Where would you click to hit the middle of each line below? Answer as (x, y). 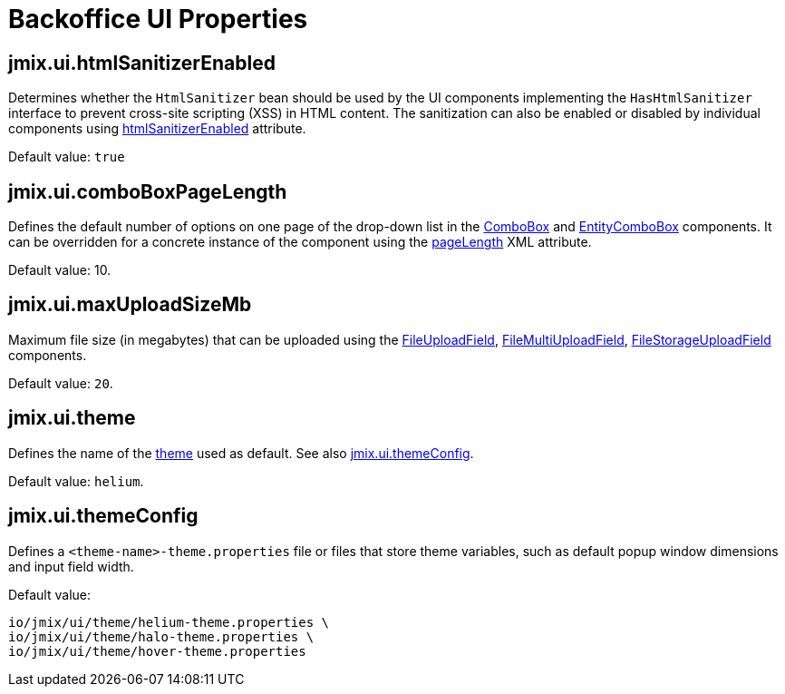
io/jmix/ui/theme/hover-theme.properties (157, 651)
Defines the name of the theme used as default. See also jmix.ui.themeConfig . (241, 453)
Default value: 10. (60, 270)
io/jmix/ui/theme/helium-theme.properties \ (169, 622)
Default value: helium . (76, 481)
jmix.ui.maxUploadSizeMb (130, 305)
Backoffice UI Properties (158, 19)
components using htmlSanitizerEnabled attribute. (157, 129)
